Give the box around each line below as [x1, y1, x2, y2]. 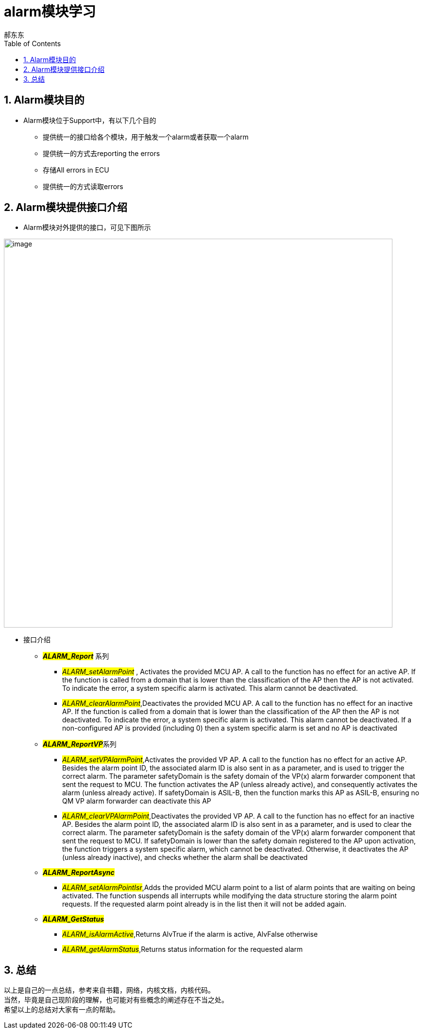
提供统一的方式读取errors [43, 182, 123, 191]
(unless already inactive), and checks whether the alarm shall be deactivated [62, 853, 308, 862]
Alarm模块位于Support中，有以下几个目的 [23, 116, 156, 124]
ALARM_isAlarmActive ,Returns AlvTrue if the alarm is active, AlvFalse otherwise [62, 930, 318, 939]
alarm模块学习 [4, 3, 96, 20]
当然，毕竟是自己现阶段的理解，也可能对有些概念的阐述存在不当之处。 [4, 996, 228, 1004]
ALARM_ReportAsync [43, 868, 115, 877]
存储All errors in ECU [43, 165, 109, 174]
